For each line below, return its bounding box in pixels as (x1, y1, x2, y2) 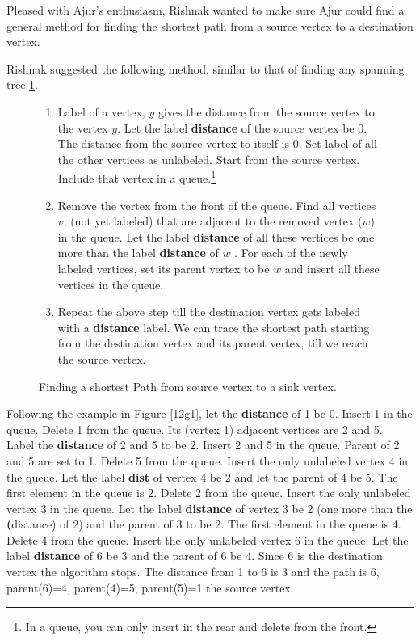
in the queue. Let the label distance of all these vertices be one (57, 228, 375, 245)
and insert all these (284, 259, 380, 276)
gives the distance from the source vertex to (157, 103, 375, 120)
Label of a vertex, (57, 103, 145, 120)
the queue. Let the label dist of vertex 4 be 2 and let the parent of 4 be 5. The (6, 468, 398, 485)
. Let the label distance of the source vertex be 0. (117, 119, 367, 136)
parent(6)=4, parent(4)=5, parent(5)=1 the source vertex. (6, 579, 294, 596)
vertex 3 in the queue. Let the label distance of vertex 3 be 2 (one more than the (6, 499, 413, 516)
